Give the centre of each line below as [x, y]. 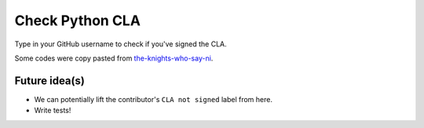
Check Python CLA [78, 20]
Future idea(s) [50, 80]
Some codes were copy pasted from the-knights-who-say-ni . [114, 58]
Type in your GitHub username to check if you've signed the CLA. [121, 44]
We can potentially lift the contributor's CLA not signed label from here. [153, 99]
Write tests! [53, 111]
